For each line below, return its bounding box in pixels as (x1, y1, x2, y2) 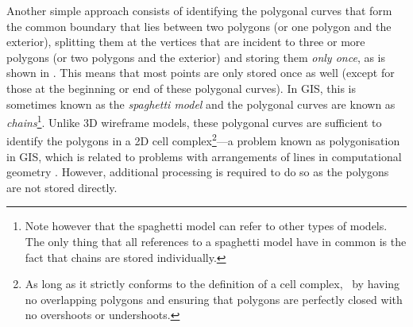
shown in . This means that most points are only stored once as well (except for (6, 64, 395, 81)
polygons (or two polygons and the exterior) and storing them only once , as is (6, 48, 386, 65)
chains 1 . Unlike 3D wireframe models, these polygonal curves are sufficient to (6, 112, 382, 130)
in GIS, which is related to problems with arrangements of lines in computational (6, 148, 402, 164)
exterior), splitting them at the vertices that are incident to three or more (6, 33, 365, 50)
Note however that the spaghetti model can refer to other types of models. (25, 217, 388, 234)
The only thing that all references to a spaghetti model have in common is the (25, 233, 407, 250)
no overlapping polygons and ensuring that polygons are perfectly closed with (25, 290, 403, 307)
